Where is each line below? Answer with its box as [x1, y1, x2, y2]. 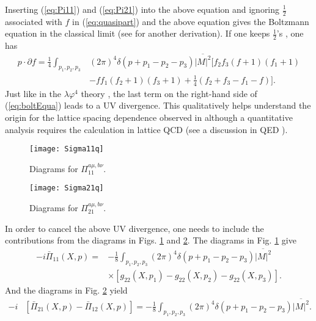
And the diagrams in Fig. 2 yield [5, 284, 128, 297]
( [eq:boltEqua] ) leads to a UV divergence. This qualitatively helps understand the [5, 99, 311, 112]
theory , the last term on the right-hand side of [81, 87, 257, 99]
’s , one [276, 27, 304, 40]
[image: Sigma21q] [29, 184, 104, 193]
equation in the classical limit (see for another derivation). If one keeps [5, 27, 270, 40]
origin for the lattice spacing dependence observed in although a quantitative [5, 110, 293, 123]
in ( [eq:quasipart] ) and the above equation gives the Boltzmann [72, 15, 309, 27]
